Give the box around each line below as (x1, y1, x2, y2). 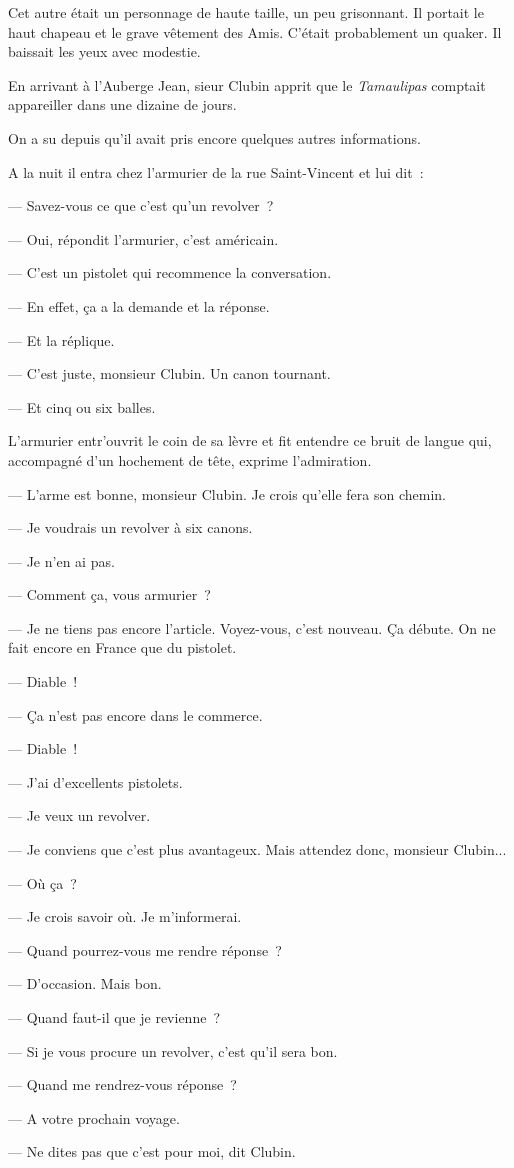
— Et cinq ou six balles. (8, 396, 156, 417)
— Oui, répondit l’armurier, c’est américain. (8, 228, 279, 249)
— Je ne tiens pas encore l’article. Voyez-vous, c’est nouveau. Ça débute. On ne (8, 617, 496, 638)
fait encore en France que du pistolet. (8, 637, 237, 658)
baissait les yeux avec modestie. (8, 41, 201, 62)
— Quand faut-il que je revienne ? (8, 1007, 221, 1027)
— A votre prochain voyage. (8, 1107, 180, 1128)
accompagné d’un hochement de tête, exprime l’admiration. (8, 449, 372, 470)
